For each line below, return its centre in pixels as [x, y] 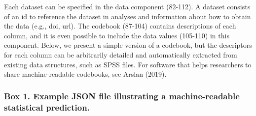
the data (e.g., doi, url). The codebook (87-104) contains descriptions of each [120, 26]
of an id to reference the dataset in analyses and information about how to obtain [128, 16]
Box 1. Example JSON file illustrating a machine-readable [122, 96]
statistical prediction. [47, 107]
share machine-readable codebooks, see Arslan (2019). [85, 74]
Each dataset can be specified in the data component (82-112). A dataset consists [127, 6]
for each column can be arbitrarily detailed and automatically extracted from [121, 54]
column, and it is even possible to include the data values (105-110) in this [117, 35]
